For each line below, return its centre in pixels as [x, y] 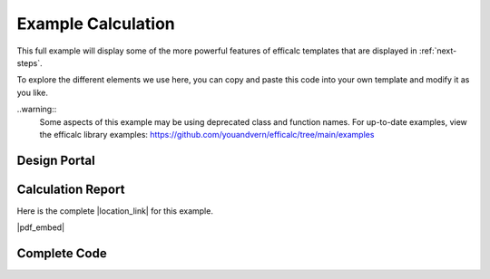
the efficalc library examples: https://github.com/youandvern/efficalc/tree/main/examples [207, 134]
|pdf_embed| [41, 227]
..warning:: [37, 110]
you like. [33, 92]
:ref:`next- [438, 51]
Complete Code [62, 254]
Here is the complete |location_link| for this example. [115, 211]
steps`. [29, 63]
